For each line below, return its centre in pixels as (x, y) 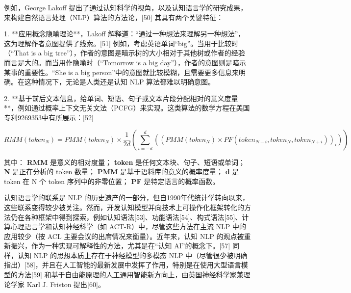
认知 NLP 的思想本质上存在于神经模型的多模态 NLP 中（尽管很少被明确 (132, 255)
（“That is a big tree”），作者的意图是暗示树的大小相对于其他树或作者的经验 (125, 53)
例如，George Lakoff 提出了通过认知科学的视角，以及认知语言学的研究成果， (126, 7)
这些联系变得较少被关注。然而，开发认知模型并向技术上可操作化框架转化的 (124, 207)
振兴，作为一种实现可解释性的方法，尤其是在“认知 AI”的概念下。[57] (120, 246)
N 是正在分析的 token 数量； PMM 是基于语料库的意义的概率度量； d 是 (122, 172)
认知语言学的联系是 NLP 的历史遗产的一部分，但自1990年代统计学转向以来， (127, 198)
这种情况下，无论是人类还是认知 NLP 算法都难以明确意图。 (120, 82)
